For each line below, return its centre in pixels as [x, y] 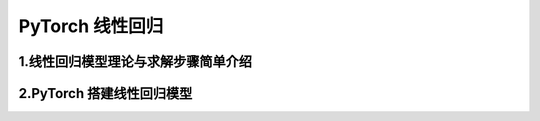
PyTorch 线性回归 [91, 26]
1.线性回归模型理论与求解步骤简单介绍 [135, 61]
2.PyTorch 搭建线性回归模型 [105, 93]
